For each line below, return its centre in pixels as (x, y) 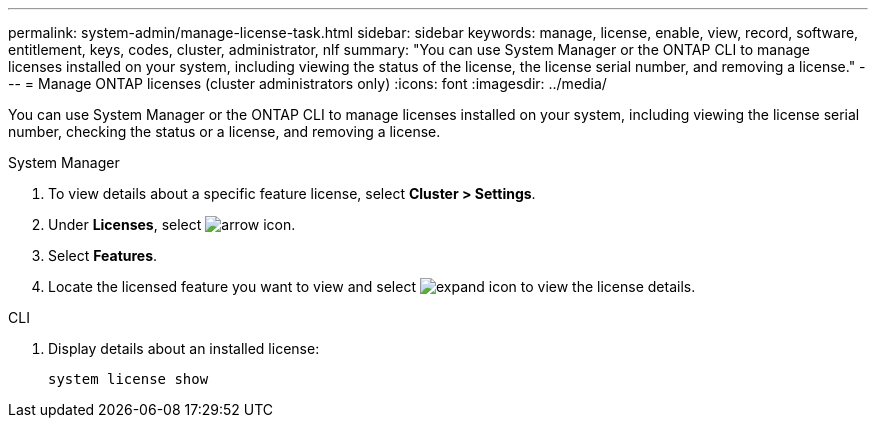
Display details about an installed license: (184, 348)
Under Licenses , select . (172, 224)
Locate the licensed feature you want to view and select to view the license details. (372, 286)
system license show (128, 379)
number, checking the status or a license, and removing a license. (224, 131)
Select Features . (103, 255)
